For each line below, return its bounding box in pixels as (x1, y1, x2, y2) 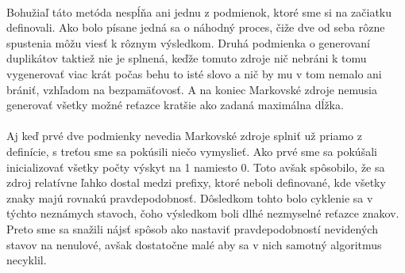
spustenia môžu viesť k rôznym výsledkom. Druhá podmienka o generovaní (6, 34, 370, 51)
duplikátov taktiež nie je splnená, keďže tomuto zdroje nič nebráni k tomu (6, 50, 367, 66)
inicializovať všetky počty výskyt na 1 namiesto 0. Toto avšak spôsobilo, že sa (6, 158, 385, 175)
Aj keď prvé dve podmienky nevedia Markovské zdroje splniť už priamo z (6, 127, 362, 144)
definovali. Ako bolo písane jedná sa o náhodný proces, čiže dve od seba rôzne (6, 19, 385, 36)
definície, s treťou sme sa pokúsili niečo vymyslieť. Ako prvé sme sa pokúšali (6, 142, 377, 159)
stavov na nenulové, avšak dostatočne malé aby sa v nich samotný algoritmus (6, 236, 382, 252)
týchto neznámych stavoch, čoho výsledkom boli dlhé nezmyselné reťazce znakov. (6, 205, 399, 222)
